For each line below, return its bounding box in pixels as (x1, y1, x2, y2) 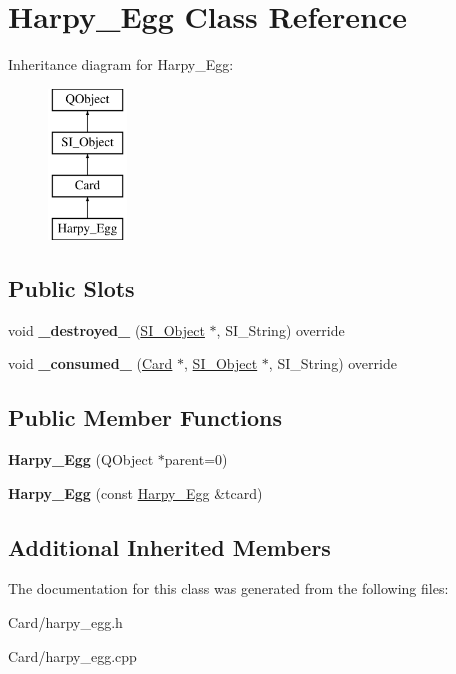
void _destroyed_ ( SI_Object (8, 319, 205, 340)
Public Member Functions (8, 402, 282, 433)
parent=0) (164, 449, 228, 470)
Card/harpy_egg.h (8, 612, 123, 633)
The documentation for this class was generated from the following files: (8, 578, 449, 599)
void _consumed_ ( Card (8, 353, 173, 374)
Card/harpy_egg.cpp (8, 645, 137, 666)
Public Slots (8, 272, 135, 303)
